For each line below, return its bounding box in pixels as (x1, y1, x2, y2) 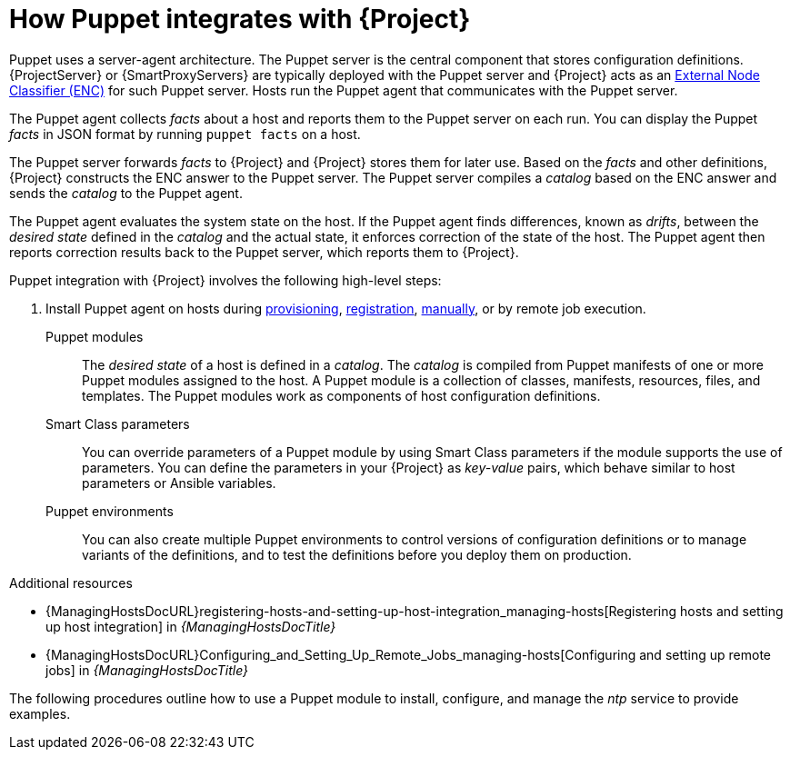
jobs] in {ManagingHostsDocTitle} (45, 662, 249, 678)
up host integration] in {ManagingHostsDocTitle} (45, 618, 336, 634)
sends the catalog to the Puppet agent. (9, 184, 243, 201)
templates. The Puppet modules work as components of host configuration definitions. (82, 387, 601, 403)
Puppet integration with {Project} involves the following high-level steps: (9, 272, 442, 288)
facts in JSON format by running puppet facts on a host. (9, 125, 361, 142)
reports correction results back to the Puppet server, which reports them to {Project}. (9, 244, 519, 260)
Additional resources (9, 574, 133, 591)
